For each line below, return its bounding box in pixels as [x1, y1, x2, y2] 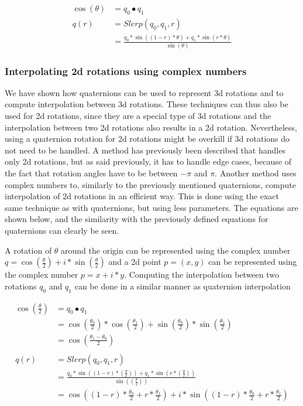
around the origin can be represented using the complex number [61, 244, 291, 256]
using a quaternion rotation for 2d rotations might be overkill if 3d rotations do [5, 132, 290, 145]
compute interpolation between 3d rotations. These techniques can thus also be [5, 98, 288, 110]
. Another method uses [215, 166, 297, 179]
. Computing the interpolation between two [124, 268, 280, 281]
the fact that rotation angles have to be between [5, 166, 178, 179]
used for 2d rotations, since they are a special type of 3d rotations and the [5, 109, 271, 121]
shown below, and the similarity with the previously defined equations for [5, 213, 268, 225]
